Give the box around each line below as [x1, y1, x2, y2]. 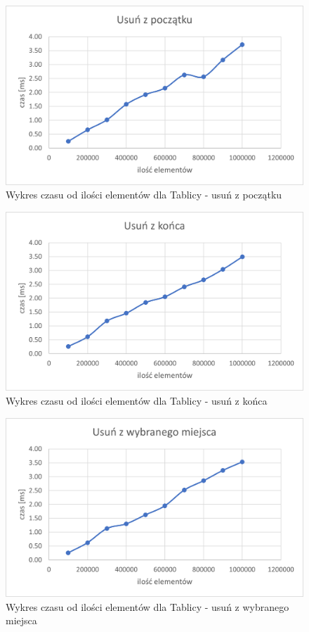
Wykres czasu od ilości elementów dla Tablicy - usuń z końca [6, 393, 268, 408]
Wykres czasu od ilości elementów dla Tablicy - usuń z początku [6, 187, 282, 202]
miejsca [6, 613, 37, 628]
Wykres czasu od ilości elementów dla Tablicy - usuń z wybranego [6, 599, 289, 614]
